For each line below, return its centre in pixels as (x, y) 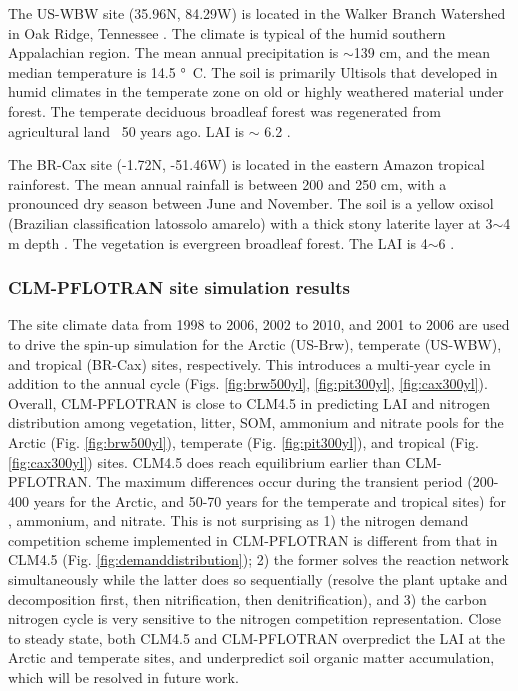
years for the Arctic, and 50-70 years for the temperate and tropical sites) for (269, 500)
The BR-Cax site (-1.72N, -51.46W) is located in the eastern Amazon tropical (246, 164)
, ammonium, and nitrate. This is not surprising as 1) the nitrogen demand (238, 520)
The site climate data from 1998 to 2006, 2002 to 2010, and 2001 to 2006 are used (259, 324)
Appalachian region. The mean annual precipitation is (173, 52)
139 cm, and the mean (421, 52)
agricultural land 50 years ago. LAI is (126, 130)
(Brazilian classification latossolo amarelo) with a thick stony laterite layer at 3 (250, 222)
